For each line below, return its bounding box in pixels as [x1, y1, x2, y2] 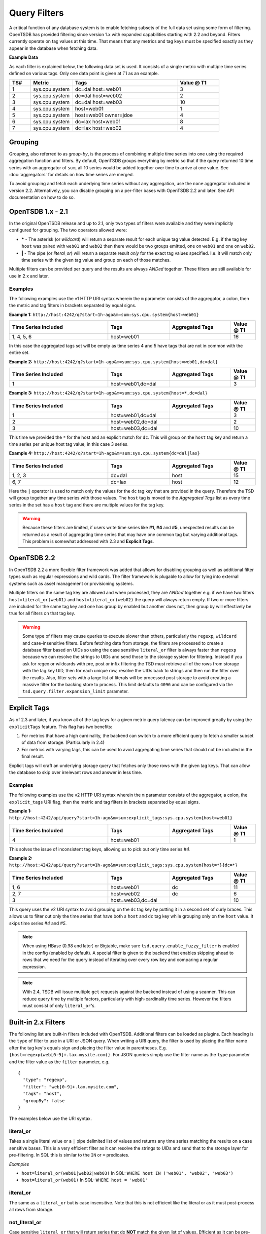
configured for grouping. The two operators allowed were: [9, 227, 127, 233]
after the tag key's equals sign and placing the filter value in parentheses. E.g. [9, 1044, 167, 1051]
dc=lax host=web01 [75, 118, 121, 125]
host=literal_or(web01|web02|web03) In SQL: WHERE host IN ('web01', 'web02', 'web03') [21, 1170, 233, 1176]
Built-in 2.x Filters [9, 1018, 66, 1026]
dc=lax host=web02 [75, 125, 122, 132]
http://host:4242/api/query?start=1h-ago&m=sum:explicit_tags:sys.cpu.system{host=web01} [9, 815, 233, 821]
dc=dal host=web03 [75, 99, 123, 106]
